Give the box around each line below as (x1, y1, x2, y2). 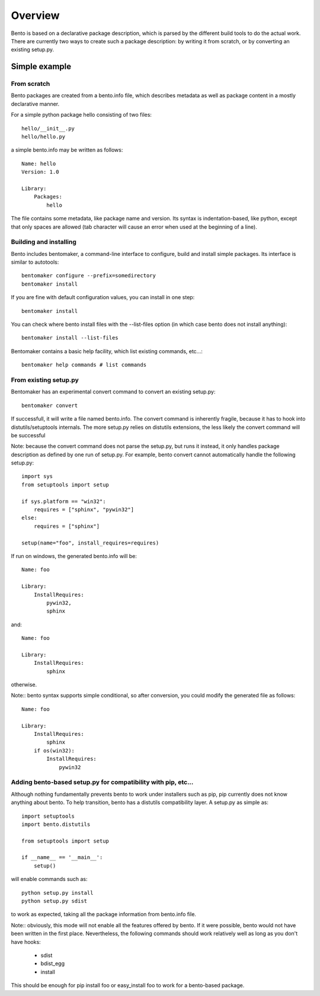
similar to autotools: (11, 258, 59, 266)
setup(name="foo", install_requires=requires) (21, 539, 159, 546)
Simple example (11, 62, 72, 72)
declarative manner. (11, 100, 60, 107)
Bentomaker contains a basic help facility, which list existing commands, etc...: (11, 347, 203, 355)
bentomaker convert (21, 402, 78, 409)
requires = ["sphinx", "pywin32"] (33, 507, 135, 513)
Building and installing (11, 238, 77, 246)
